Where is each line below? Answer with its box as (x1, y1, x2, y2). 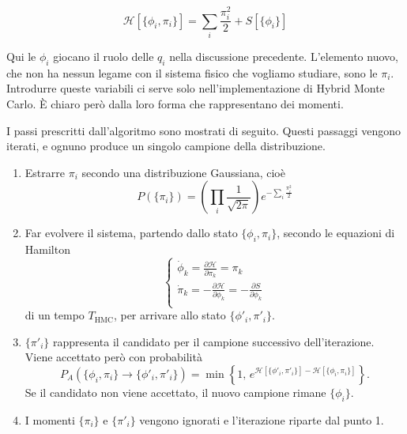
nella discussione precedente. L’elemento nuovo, (169, 48, 398, 64)
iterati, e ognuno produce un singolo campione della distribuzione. (6, 138, 326, 154)
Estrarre (24, 164, 65, 180)
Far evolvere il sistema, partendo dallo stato (24, 225, 238, 241)
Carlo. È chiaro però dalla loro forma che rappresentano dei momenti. (6, 95, 344, 111)
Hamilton (24, 241, 70, 258)
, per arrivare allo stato (113, 307, 226, 323)
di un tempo (24, 307, 85, 323)
